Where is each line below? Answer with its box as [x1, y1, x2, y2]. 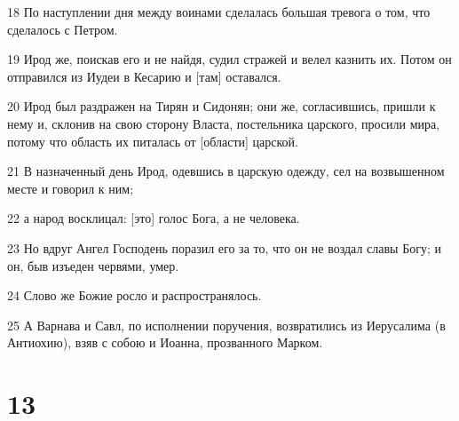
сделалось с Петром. [7, 20, 118, 38]
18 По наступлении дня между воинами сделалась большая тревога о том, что [7, 3, 431, 20]
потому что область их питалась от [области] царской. [7, 131, 298, 150]
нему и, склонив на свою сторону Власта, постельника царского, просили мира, [7, 114, 440, 132]
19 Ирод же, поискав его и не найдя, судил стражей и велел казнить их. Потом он [7, 50, 452, 68]
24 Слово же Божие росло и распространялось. [7, 286, 262, 305]
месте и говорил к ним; [7, 179, 134, 197]
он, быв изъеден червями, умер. [7, 256, 179, 274]
